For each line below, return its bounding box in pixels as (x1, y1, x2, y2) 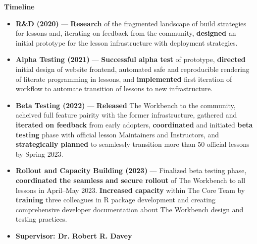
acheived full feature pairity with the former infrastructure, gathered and (15, 110, 237, 120)
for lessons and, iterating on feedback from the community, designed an (15, 28, 236, 38)
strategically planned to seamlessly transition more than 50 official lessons (15, 139, 250, 149)
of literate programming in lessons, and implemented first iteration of (15, 73, 232, 84)
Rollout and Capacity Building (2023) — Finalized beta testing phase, (15, 165, 247, 176)
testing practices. (15, 214, 67, 224)
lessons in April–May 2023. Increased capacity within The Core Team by (15, 184, 245, 195)
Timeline (4, 1, 35, 11)
